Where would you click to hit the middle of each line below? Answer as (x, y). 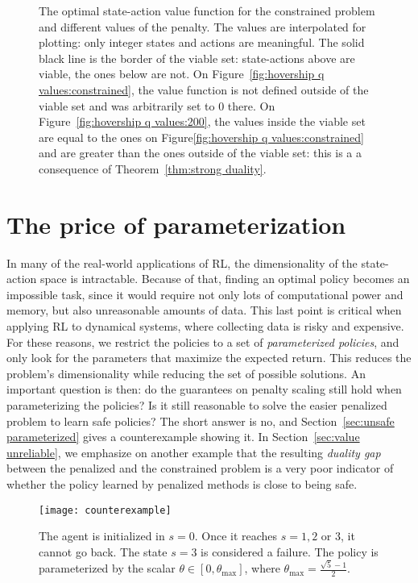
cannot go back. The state (103, 551)
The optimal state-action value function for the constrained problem (207, 10)
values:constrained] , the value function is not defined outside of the (204, 89)
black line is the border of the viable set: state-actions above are (197, 58)
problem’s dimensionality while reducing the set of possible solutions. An (186, 373)
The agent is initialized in (102, 536)
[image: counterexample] (105, 510)
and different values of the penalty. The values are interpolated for (203, 26)
